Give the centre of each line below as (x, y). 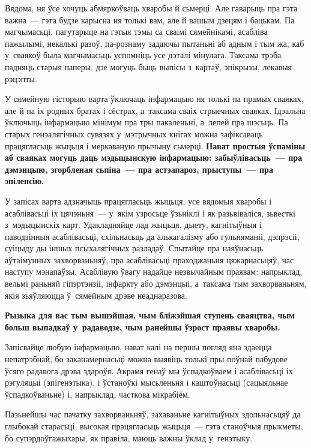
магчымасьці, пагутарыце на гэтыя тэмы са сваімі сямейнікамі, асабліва (136, 31)
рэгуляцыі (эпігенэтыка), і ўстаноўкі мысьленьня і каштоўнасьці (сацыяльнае (146, 382)
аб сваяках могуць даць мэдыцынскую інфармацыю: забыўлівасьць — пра (154, 157)
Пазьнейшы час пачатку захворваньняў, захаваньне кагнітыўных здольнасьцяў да (153, 414)
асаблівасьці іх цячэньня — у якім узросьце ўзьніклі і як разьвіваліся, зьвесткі (150, 213)
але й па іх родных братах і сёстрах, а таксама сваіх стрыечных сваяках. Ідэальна (155, 110)
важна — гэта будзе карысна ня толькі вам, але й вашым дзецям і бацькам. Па (150, 19)
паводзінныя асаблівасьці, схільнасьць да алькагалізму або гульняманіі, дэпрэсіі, (152, 236)
